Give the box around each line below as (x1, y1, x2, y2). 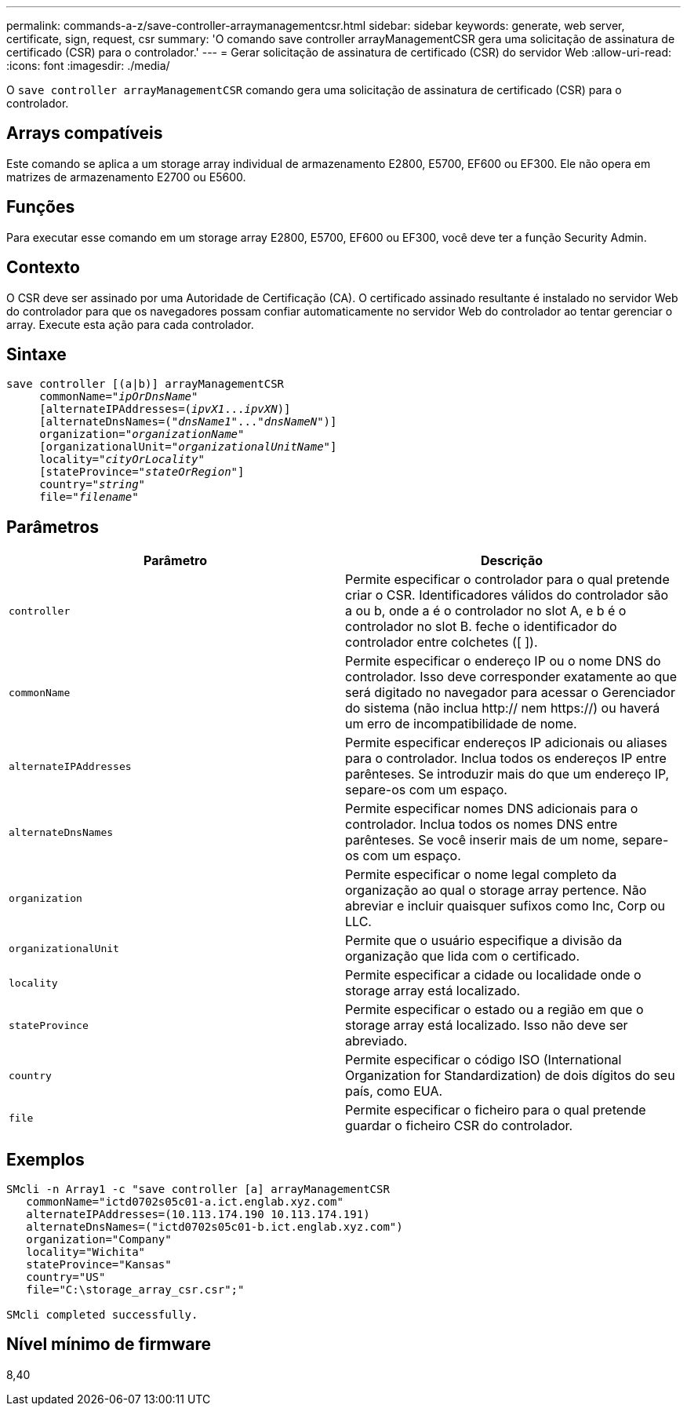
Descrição (480, 553, 543, 569)
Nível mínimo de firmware (6, 1334, 212, 1355)
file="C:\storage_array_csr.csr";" (26, 1283, 245, 1297)
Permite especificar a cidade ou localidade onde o (345, 967, 642, 983)
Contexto (6, 257, 80, 278)
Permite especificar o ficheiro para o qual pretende (345, 1102, 646, 1118)
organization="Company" (26, 1233, 172, 1246)
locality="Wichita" (26, 1246, 146, 1259)
